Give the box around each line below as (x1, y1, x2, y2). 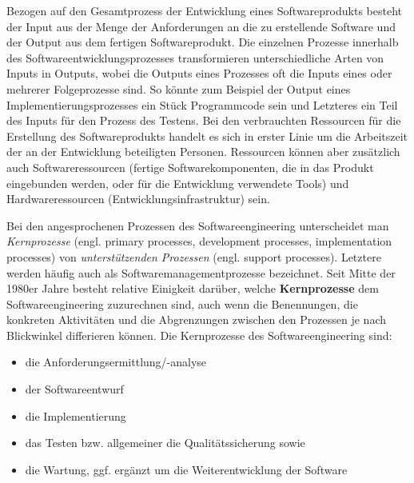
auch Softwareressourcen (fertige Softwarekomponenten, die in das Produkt (6, 158, 374, 175)
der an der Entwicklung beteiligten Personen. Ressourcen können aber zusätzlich (6, 143, 400, 160)
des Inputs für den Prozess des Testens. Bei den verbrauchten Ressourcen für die (6, 112, 401, 129)
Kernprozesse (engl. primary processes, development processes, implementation (6, 233, 392, 249)
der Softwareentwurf (25, 381, 124, 397)
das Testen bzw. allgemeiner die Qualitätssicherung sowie (25, 434, 305, 451)
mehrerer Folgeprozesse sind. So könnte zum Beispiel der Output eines (6, 80, 351, 97)
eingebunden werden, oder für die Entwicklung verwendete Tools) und (6, 174, 349, 191)
